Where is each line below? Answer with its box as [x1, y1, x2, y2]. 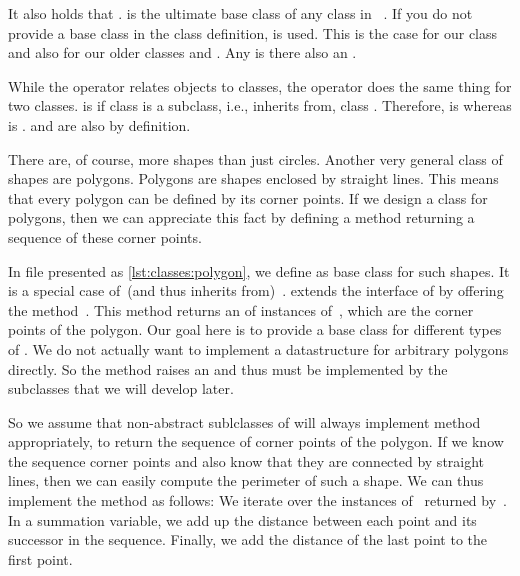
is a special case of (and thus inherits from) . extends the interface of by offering [8, 280, 504, 301]
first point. [8, 548, 73, 569]
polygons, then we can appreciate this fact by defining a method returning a [8, 207, 475, 228]
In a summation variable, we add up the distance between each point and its [8, 509, 477, 530]
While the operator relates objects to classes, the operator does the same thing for [8, 75, 512, 96]
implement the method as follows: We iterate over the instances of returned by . [8, 490, 507, 511]
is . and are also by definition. [8, 114, 191, 135]
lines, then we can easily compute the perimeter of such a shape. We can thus [8, 470, 484, 491]
